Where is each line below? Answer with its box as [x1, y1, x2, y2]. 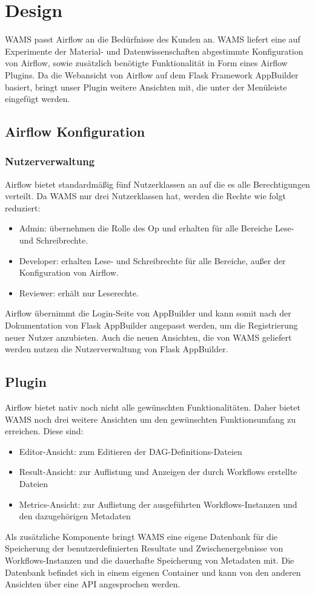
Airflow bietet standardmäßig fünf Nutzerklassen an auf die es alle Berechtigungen [5, 177, 310, 190]
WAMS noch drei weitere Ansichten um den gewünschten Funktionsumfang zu [5, 412, 296, 425]
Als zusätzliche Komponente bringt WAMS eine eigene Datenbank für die [5, 530, 277, 542]
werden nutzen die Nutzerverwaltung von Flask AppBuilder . [5, 343, 228, 355]
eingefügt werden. [5, 92, 70, 105]
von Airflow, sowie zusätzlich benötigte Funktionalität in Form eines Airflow [5, 56, 288, 69]
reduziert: [5, 201, 41, 214]
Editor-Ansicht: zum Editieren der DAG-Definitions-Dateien [19, 445, 242, 457]
